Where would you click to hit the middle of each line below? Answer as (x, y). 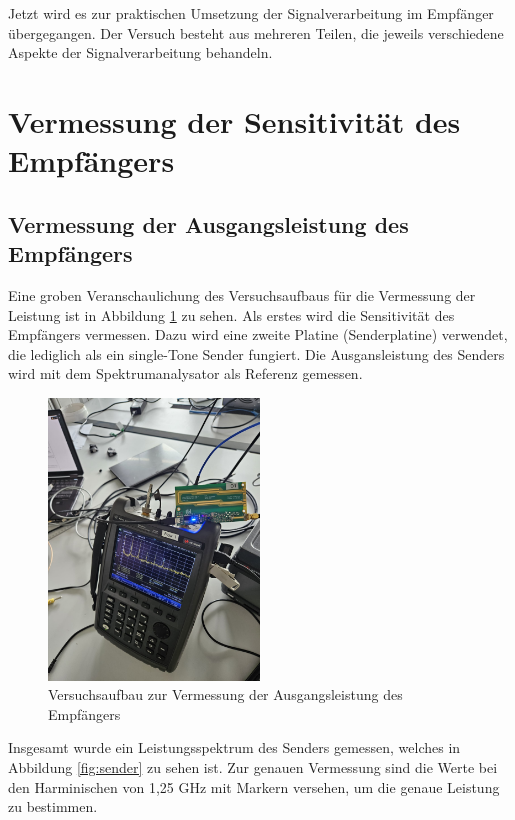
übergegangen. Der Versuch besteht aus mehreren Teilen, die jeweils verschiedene (256, 32)
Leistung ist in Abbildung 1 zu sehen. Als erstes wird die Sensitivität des (231, 314)
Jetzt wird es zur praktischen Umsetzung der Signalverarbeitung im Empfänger (251, 13)
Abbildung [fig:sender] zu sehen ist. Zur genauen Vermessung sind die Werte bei (253, 766)
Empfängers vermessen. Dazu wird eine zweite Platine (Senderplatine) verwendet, (258, 334)
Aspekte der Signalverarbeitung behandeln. (140, 52)
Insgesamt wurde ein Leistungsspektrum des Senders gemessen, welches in (234, 747)
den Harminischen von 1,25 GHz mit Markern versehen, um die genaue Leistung (254, 786)
